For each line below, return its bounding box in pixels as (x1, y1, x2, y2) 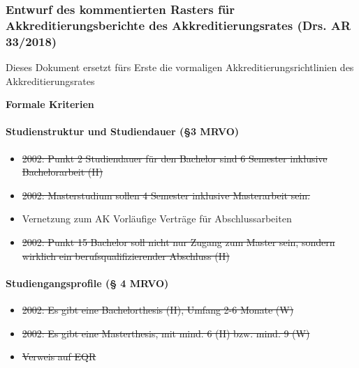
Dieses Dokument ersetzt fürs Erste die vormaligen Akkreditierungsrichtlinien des (6, 60, 354, 75)
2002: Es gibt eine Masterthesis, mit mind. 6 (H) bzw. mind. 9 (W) (22, 325, 310, 340)
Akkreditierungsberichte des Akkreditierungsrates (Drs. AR (6, 16, 351, 33)
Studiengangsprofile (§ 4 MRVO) (6, 275, 169, 290)
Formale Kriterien (6, 97, 94, 112)
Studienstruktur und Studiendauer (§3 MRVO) (6, 124, 240, 139)
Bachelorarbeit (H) (22, 164, 103, 179)
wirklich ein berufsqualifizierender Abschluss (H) (22, 248, 230, 263)
